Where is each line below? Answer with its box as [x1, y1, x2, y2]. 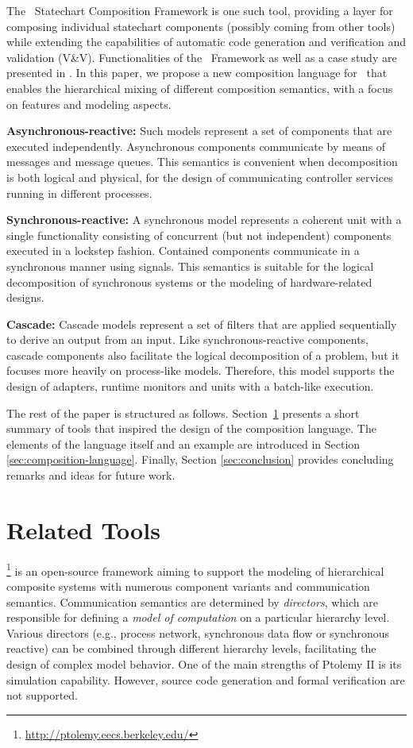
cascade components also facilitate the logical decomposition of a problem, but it [6, 346, 399, 363]
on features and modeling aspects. [6, 95, 172, 112]
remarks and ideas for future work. [6, 467, 176, 484]
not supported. [6, 687, 78, 704]
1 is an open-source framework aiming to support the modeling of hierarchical [6, 560, 384, 579]
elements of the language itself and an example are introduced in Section [6, 435, 361, 452]
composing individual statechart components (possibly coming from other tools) [6, 17, 396, 34]
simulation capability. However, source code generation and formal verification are [6, 671, 405, 688]
